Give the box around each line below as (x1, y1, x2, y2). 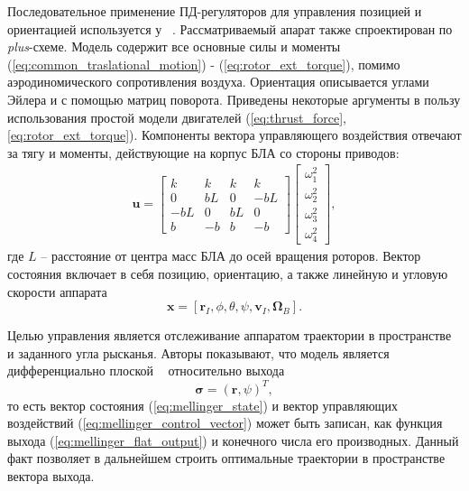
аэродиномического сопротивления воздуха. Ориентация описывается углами (7, 72, 429, 91)
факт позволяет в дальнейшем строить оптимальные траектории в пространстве (7, 449, 446, 468)
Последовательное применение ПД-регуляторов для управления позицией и (7, 2, 422, 20)
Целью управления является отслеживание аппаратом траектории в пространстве (7, 326, 452, 345)
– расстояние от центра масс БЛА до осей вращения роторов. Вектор (41, 246, 421, 265)
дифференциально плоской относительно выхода (7, 361, 285, 380)
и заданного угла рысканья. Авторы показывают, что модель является (7, 343, 390, 362)
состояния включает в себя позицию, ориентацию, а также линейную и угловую (7, 264, 448, 283)
